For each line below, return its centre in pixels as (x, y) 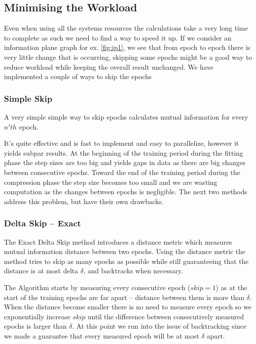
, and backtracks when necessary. (133, 271)
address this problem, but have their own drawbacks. (84, 201)
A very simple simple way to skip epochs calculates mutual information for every (126, 116)
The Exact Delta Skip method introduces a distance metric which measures (118, 241)
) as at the (232, 287)
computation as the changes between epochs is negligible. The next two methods (126, 192)
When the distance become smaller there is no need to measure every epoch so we (128, 307)
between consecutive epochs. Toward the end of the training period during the (122, 172)
